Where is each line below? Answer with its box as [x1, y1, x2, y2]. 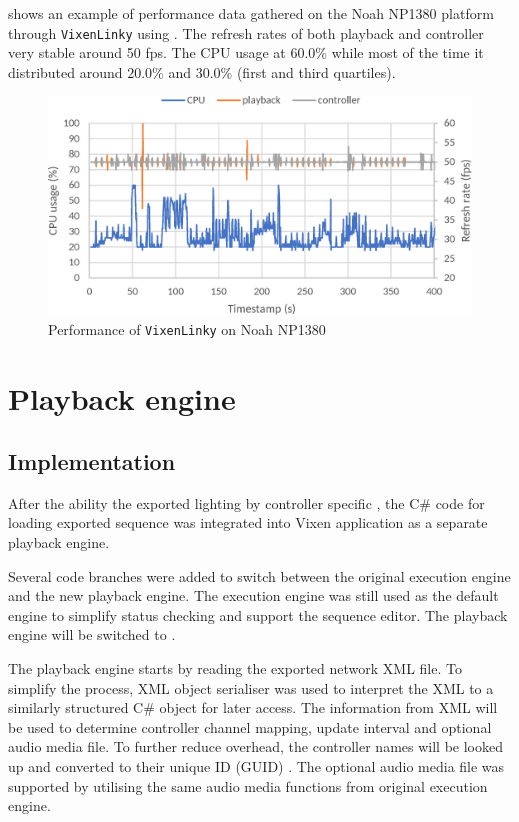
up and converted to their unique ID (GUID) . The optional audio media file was [8, 756, 505, 777]
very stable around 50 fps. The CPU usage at [8, 42, 286, 63]
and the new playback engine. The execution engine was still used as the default [8, 585, 499, 606]
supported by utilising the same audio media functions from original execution [8, 775, 488, 796]
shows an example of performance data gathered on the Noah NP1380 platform [8, 3, 494, 23]
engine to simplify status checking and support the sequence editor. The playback [8, 604, 508, 625]
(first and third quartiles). [236, 61, 396, 82]
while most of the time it [331, 42, 484, 63]
